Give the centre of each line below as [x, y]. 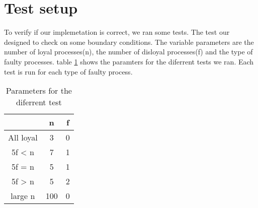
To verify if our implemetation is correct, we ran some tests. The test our [117, 32]
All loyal [23, 137]
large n [23, 196]
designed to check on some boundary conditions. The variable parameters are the [129, 42]
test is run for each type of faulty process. [68, 71]
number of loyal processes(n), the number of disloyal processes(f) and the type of [128, 52]
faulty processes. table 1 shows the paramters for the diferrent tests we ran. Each [129, 61]
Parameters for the [39, 91]
